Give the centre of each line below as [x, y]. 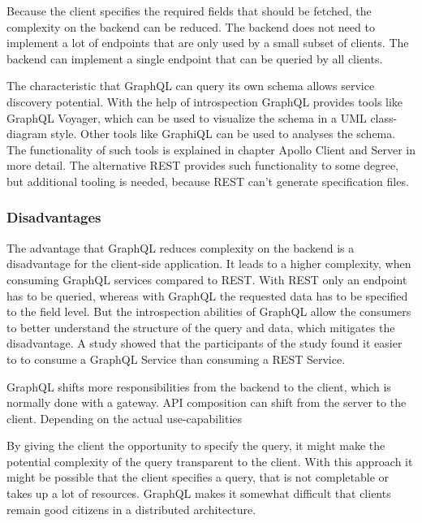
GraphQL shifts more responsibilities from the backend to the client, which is [199, 386]
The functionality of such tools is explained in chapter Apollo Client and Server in [211, 149]
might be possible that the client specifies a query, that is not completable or [198, 477]
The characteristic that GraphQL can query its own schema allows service [191, 86]
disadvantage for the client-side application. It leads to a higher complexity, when [209, 264]
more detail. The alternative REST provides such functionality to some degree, [202, 165]
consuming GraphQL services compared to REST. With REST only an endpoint [207, 279]
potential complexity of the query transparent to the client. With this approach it [210, 461]
